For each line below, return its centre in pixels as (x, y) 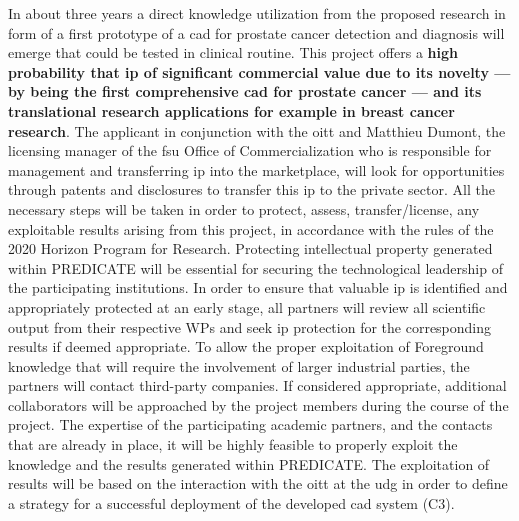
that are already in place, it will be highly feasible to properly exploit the (233, 444)
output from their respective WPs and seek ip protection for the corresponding (250, 326)
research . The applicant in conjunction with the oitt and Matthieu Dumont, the (257, 130)
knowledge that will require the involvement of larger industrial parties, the (239, 365)
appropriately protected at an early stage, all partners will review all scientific (247, 306)
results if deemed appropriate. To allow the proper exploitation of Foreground (246, 346)
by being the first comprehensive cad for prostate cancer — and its (245, 91)
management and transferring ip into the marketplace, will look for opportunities (256, 169)
